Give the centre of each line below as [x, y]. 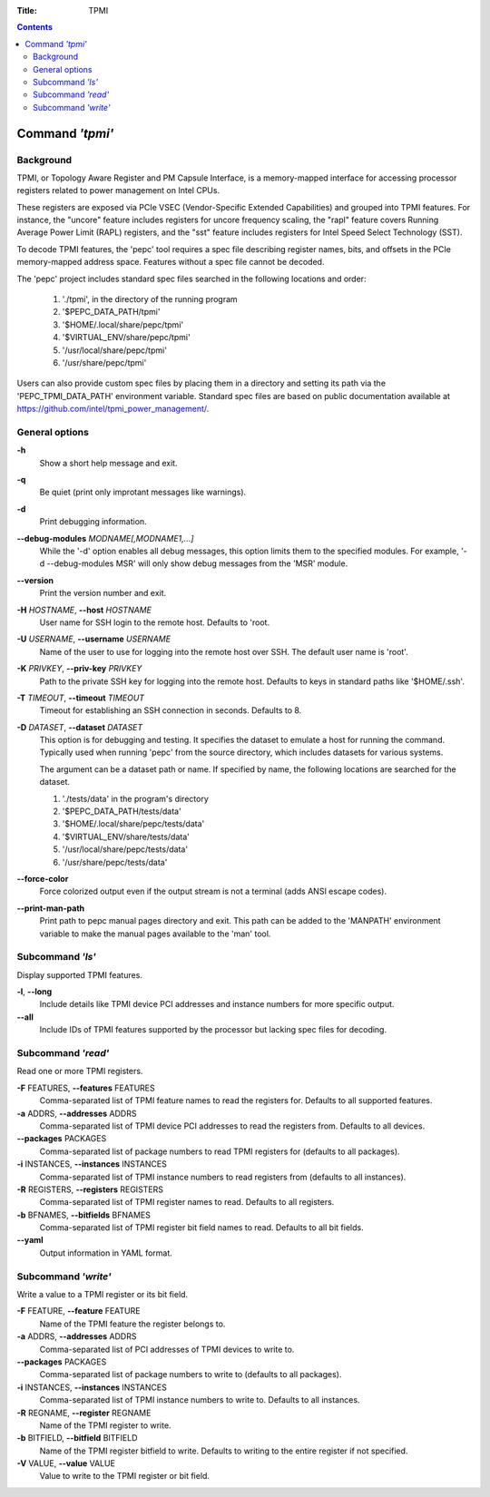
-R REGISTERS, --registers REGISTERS [90, 1189]
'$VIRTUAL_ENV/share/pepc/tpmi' [126, 338]
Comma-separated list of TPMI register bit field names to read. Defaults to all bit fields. [201, 1228]
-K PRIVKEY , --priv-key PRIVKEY [79, 669]
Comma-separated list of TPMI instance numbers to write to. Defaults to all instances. [200, 1400]
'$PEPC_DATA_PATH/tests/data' [122, 811]
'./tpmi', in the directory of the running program [150, 299]
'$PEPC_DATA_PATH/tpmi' [111, 312]
